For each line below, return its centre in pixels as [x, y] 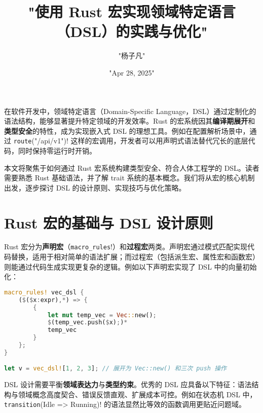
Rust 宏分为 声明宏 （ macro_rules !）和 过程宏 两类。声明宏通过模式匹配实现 [126, 247]
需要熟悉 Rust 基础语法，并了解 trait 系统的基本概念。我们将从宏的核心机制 [129, 178]
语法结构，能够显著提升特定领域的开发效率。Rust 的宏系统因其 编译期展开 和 [130, 121]
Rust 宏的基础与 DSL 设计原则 [109, 222]
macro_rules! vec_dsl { [44, 292]
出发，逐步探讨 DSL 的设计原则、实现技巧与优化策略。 [95, 187]
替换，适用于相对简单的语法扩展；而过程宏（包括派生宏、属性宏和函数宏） [135, 257]
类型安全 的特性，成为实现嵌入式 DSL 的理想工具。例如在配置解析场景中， [127, 130]
